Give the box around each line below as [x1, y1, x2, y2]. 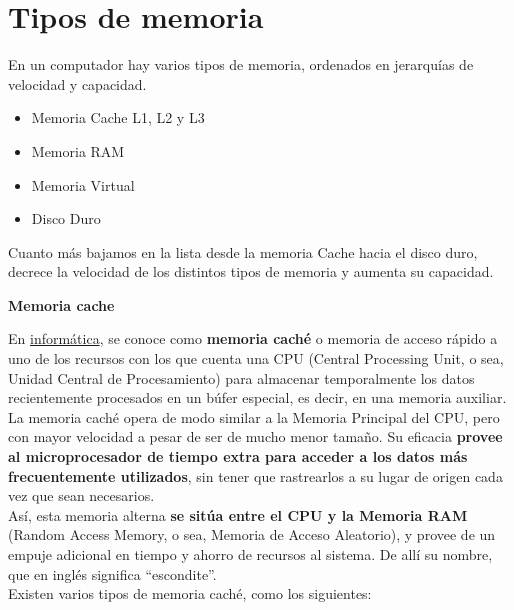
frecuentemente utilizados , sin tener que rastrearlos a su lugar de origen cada [8, 465, 503, 486]
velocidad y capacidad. [8, 73, 147, 94]
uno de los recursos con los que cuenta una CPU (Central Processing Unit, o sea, [8, 348, 504, 369]
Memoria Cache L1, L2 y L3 [31, 107, 205, 128]
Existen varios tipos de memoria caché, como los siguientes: [8, 583, 372, 604]
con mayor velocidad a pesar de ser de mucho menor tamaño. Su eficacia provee [8, 426, 503, 447]
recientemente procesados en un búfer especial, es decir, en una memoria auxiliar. [8, 387, 507, 408]
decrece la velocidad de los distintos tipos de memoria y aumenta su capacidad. [8, 261, 494, 282]
